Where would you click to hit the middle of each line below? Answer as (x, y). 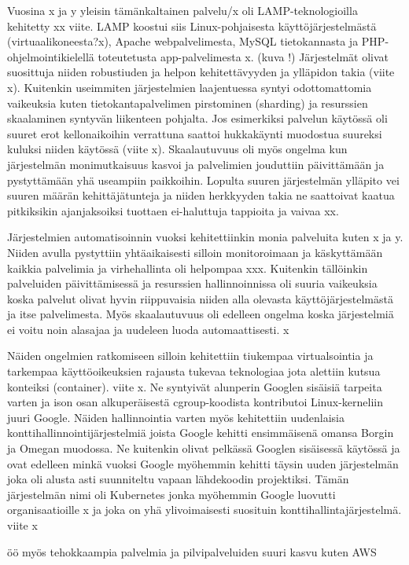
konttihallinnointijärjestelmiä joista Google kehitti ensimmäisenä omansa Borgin (201, 433)
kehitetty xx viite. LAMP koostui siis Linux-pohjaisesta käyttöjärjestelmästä (192, 26)
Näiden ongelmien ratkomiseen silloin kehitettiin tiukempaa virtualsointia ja (190, 356)
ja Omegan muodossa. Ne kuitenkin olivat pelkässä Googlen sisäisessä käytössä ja (204, 448)
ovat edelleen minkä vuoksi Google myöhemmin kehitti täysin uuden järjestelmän (203, 463)
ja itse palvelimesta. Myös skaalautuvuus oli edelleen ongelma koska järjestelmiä (201, 314)
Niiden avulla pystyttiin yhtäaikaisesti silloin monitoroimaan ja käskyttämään (195, 252)
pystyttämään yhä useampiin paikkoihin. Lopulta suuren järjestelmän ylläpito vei (203, 180)
